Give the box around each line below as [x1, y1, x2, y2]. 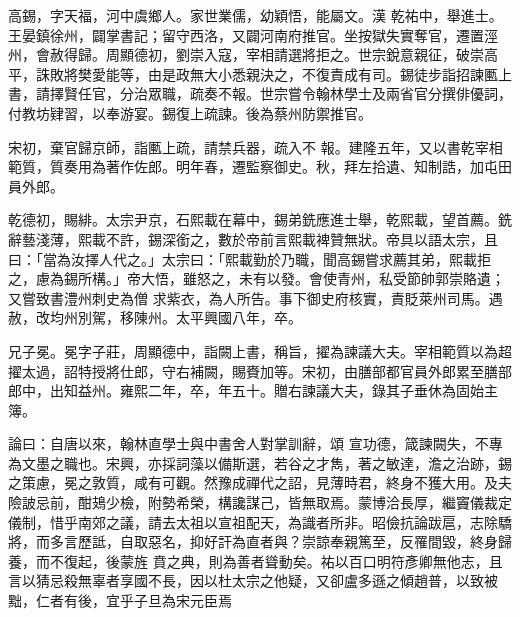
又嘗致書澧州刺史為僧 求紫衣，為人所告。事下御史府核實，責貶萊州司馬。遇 [8, 287, 503, 308]
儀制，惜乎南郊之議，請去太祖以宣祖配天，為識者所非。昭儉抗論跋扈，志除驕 [8, 511, 512, 532]
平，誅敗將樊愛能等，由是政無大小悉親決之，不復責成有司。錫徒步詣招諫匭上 [8, 63, 512, 84]
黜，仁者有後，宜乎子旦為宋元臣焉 [8, 590, 232, 611]
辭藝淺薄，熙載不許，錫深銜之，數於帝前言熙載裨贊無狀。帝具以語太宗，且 [8, 228, 498, 249]
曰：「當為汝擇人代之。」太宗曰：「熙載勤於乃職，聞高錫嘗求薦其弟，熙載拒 [8, 248, 491, 269]
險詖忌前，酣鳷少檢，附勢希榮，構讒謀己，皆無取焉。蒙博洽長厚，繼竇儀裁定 [8, 492, 512, 513]
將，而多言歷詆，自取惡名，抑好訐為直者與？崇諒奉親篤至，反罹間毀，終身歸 [8, 531, 512, 552]
